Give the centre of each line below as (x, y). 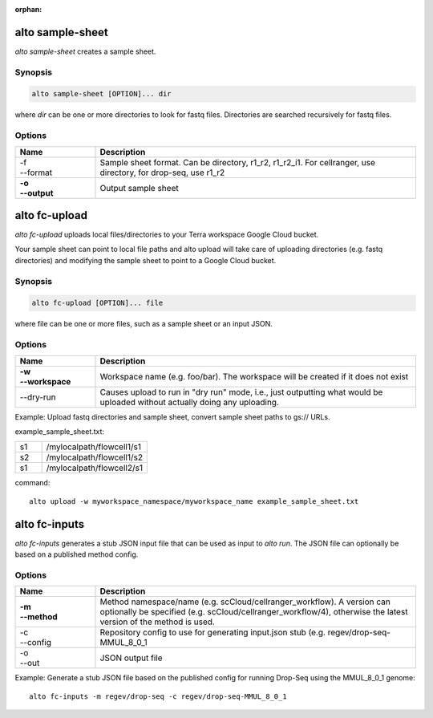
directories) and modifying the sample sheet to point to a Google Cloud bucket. (146, 260)
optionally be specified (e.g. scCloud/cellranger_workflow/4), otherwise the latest (254, 612)
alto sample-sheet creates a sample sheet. (85, 51)
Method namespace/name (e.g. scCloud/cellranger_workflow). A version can (245, 602)
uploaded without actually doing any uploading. (190, 402)
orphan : (28, 9)
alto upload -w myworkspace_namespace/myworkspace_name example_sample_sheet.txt (194, 501)
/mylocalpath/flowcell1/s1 (94, 447)
